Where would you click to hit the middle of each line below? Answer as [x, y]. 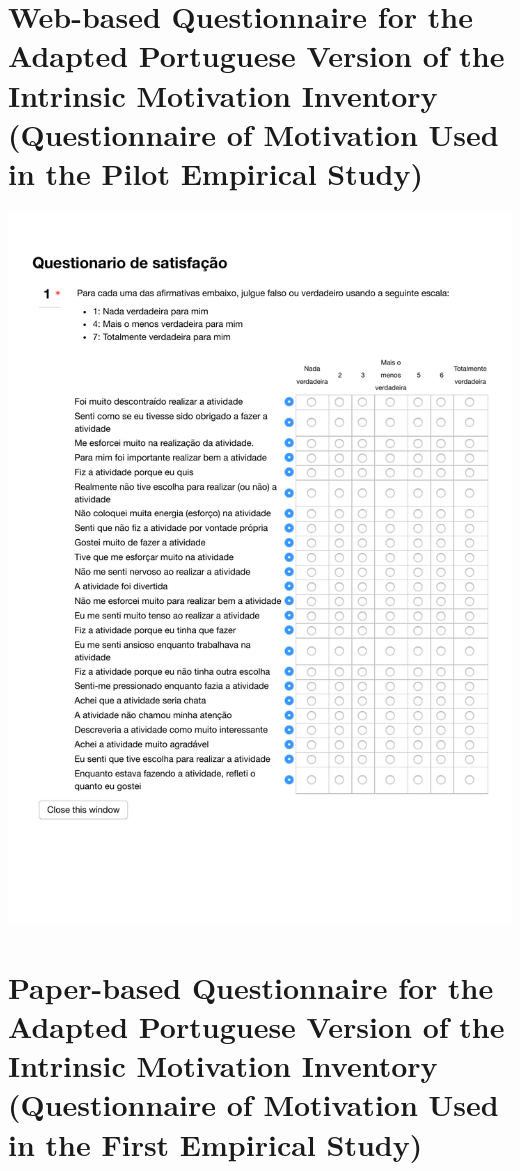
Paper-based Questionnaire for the [251, 986]
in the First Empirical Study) [215, 1143]
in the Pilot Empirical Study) [215, 172]
